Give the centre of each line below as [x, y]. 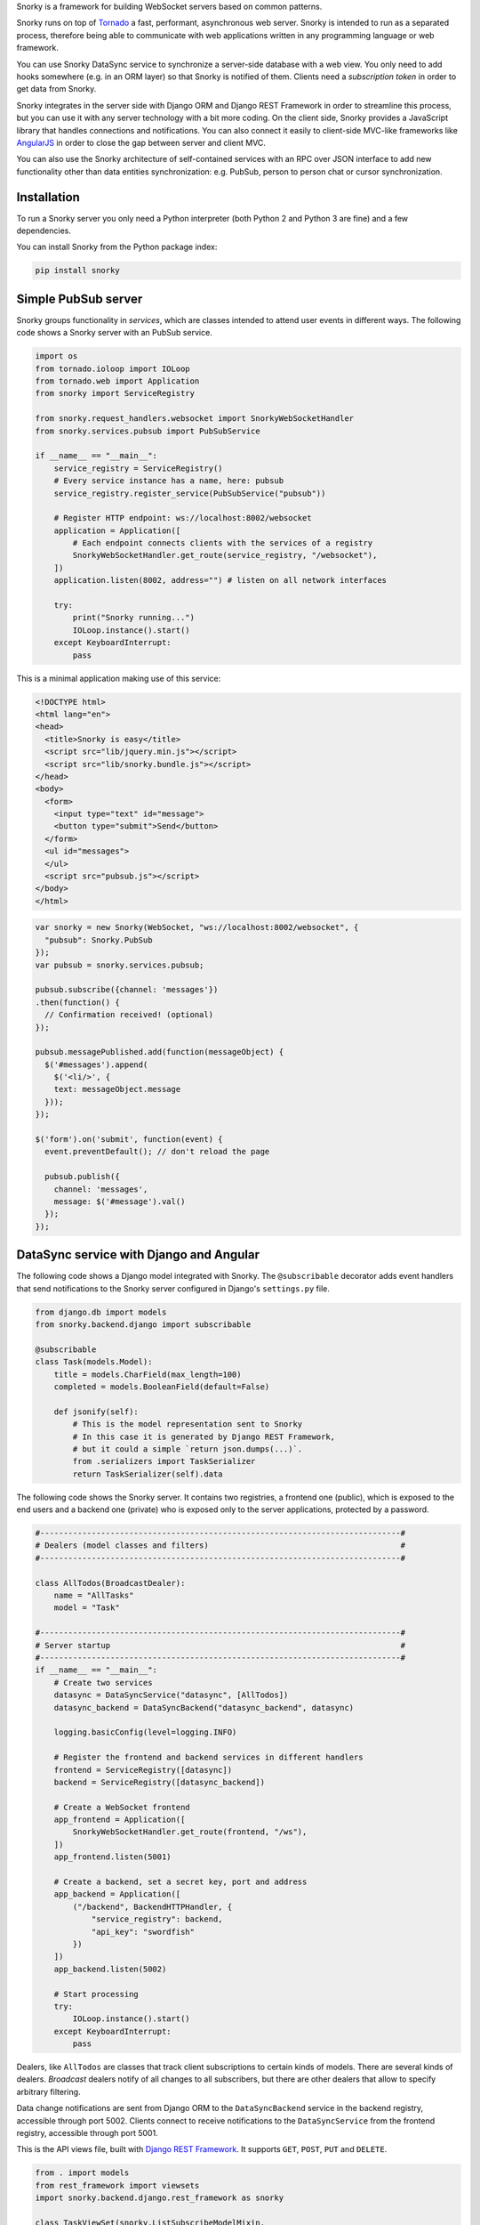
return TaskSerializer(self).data [148, 1474]
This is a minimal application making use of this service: [119, 678]
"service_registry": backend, [157, 1919]
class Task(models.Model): [94, 1362]
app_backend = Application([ [117, 1894]
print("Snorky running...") [134, 618]
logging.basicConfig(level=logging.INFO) [145, 1732]
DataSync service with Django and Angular [138, 1255]
